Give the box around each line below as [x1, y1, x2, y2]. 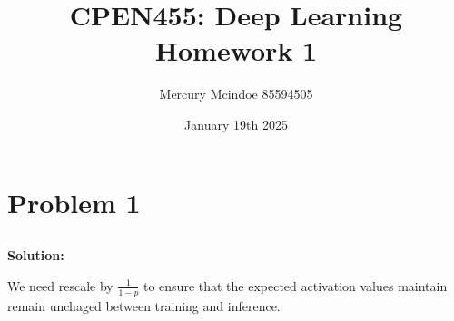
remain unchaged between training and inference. [7, 296, 281, 315]
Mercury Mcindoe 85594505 [159, 84, 313, 103]
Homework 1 [154, 32, 318, 69]
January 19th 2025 [184, 114, 288, 133]
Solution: [7, 246, 64, 265]
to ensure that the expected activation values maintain [143, 276, 448, 295]
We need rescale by [7, 276, 113, 295]
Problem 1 [7, 183, 141, 220]
